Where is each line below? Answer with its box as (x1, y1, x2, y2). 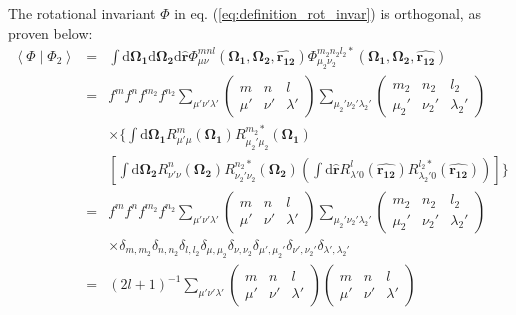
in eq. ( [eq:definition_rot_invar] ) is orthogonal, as (174, 3, 481, 23)
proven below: (8, 22, 93, 43)
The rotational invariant (8, 3, 156, 23)
